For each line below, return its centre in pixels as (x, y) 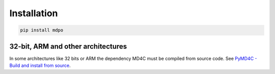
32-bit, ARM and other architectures (68, 46)
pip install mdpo (42, 30)
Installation (34, 13)
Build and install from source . (40, 65)
